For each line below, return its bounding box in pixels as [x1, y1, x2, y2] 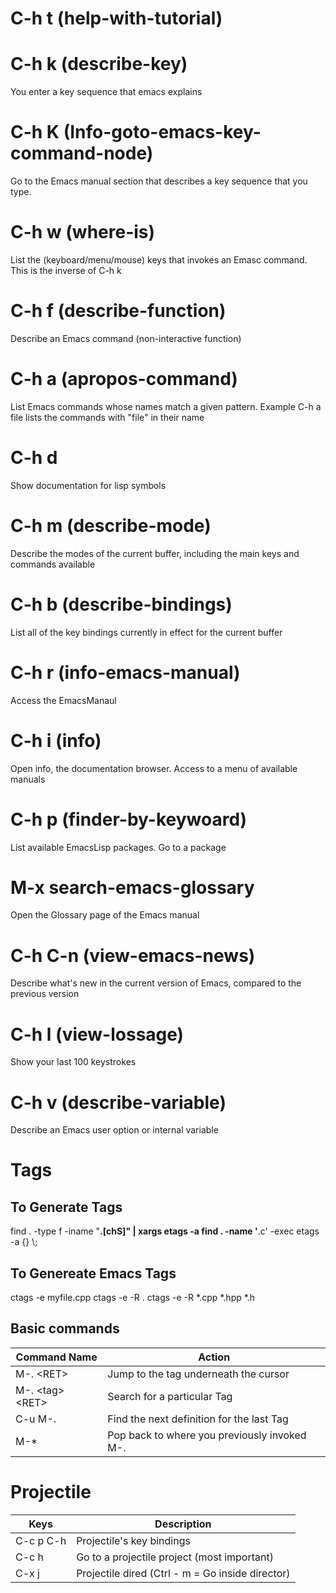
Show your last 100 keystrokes [10, 1056, 137, 1068]
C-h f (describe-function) [10, 300, 227, 322]
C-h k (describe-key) [10, 53, 188, 76]
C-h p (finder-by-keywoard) [10, 808, 248, 831]
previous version [10, 988, 80, 1000]
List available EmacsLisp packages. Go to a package [10, 841, 227, 853]
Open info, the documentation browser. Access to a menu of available [10, 762, 298, 774]
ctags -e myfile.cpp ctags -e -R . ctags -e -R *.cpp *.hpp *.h [10, 1292, 256, 1304]
